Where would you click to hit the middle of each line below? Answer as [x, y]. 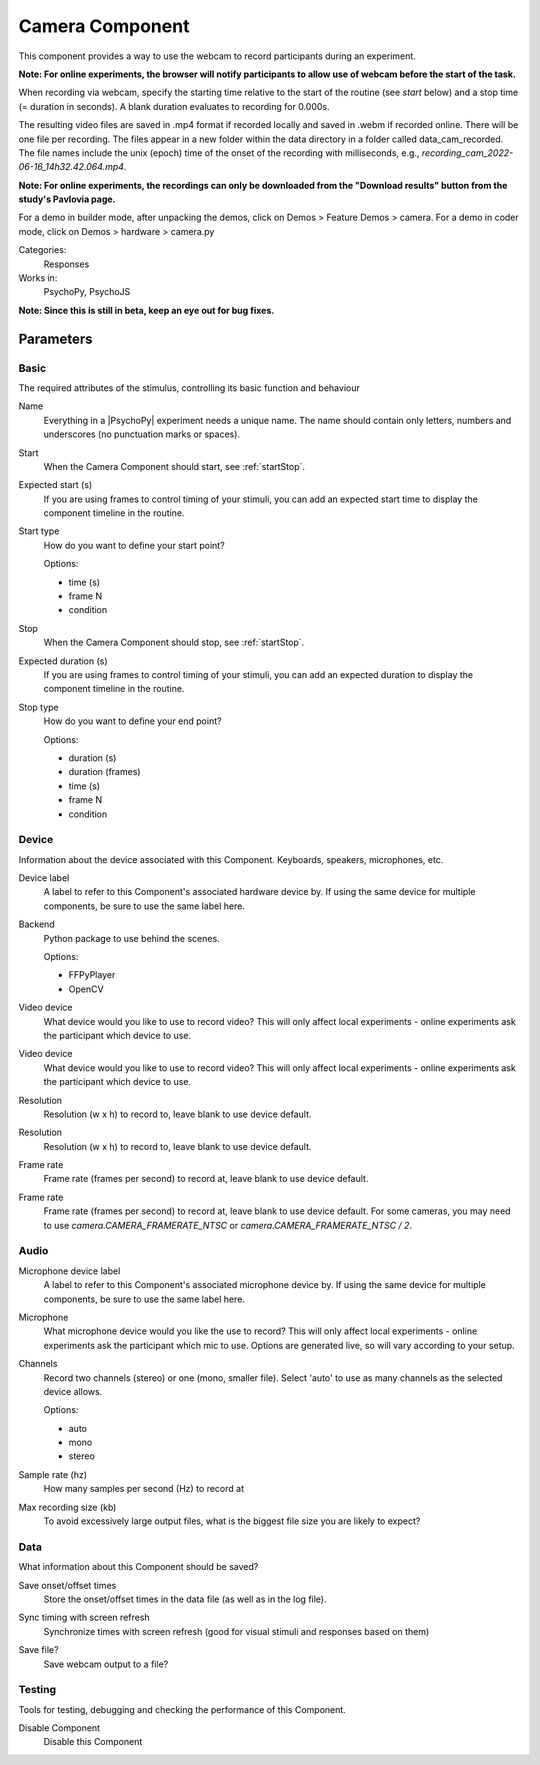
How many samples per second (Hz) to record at [144, 1489]
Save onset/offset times [67, 1585]
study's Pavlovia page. [67, 199]
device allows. [73, 1391]
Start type [39, 531]
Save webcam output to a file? [106, 1664]
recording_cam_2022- [467, 152]
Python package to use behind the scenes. [131, 938]
